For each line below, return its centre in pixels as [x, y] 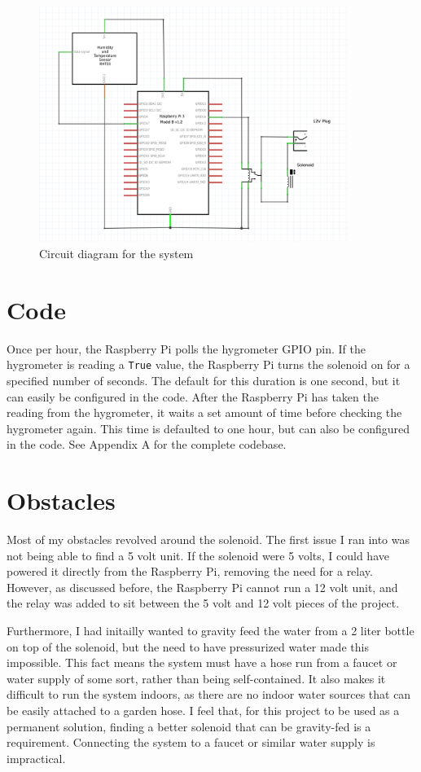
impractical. [36, 758]
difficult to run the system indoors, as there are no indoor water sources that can [209, 694]
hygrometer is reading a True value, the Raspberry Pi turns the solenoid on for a [208, 364]
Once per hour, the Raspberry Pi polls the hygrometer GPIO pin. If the [186, 348]
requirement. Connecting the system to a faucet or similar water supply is [191, 742]
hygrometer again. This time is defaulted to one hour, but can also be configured [208, 428]
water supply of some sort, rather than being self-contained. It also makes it [196, 678]
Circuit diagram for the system [116, 253]
